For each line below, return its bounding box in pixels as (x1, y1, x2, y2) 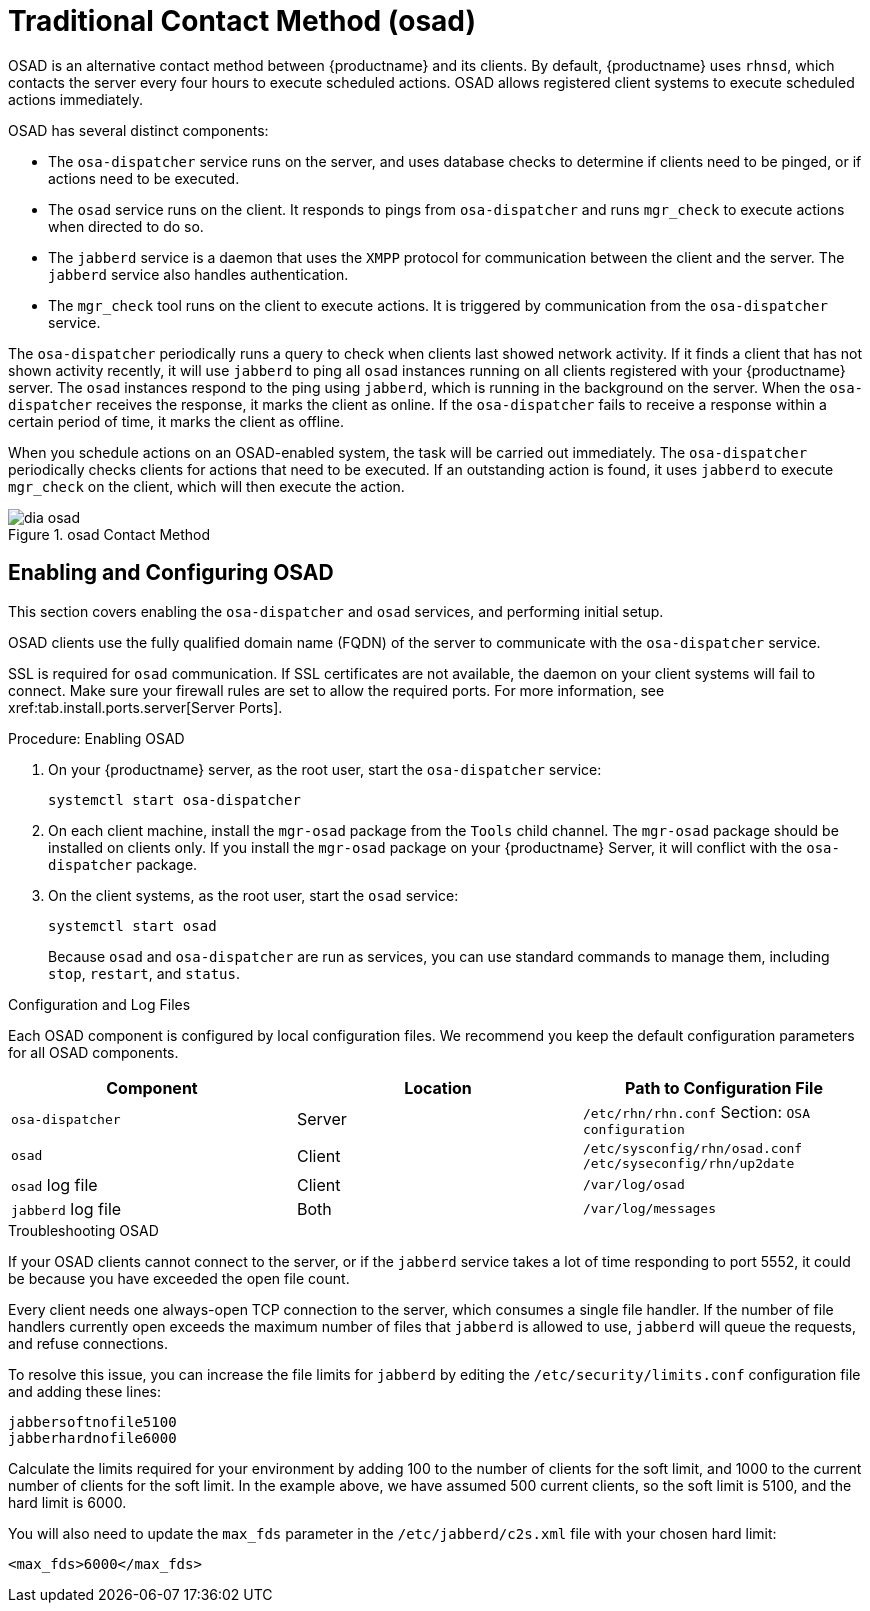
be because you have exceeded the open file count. (8, 1269, 350, 1287)
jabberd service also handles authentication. (48, 265, 349, 283)
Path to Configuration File (625, 1077, 823, 1098)
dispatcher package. (48, 855, 198, 873)
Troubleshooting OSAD (8, 1221, 159, 1239)
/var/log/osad (582, 1177, 685, 1193)
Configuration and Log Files (8, 995, 191, 1013)
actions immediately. (8, 90, 144, 108)
